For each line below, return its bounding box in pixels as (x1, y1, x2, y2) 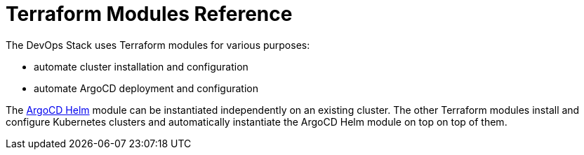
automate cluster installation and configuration (34, 60, 248, 73)
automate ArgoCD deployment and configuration (34, 82, 259, 94)
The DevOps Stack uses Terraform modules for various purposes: (6, 38, 310, 51)
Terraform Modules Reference (6, 2, 293, 26)
